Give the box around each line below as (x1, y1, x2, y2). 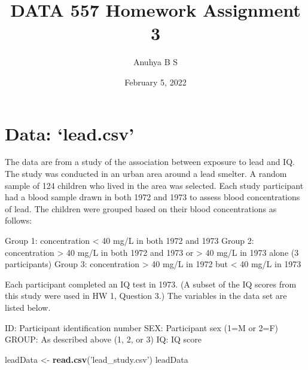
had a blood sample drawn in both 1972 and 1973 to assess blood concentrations (5, 191, 300, 203)
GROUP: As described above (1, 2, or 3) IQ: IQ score (5, 333, 202, 345)
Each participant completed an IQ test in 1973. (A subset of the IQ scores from (5, 277, 297, 290)
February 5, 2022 (124, 75, 187, 88)
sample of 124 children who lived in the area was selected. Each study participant (5, 179, 304, 191)
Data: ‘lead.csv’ (5, 121, 135, 145)
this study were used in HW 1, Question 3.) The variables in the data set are (5, 289, 287, 302)
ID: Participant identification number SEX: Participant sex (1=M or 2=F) (5, 321, 279, 334)
